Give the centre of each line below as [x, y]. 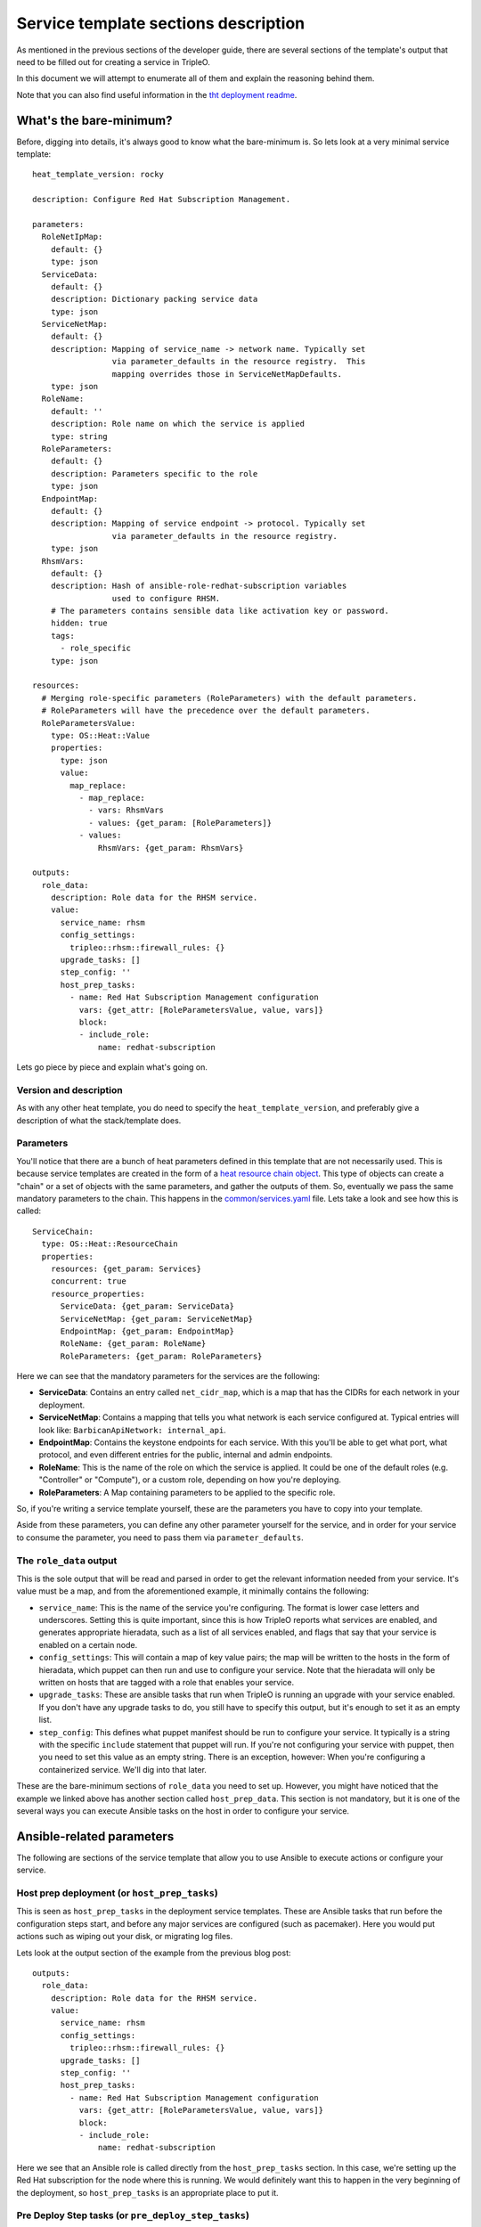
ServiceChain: [63, 1231]
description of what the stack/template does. [99, 1120]
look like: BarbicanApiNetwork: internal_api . [132, 1430]
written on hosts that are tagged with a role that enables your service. [166, 1683]
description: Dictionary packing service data [154, 299]
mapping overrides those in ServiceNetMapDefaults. [227, 374]
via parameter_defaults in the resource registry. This [239, 362]
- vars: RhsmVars [126, 810]
